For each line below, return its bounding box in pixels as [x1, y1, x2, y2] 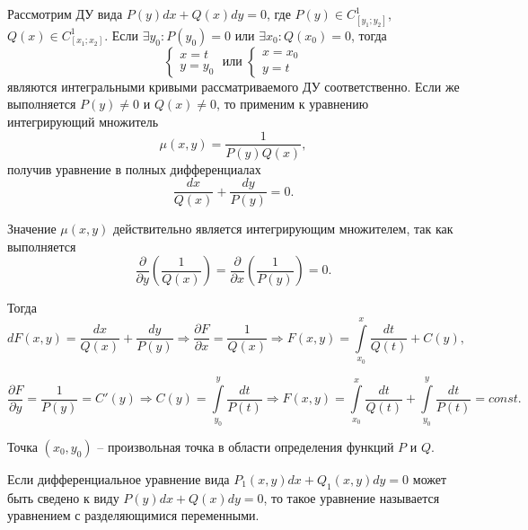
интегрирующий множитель [7, 111, 159, 130]
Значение [7, 219, 57, 238]
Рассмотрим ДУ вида [7, 4, 123, 22]
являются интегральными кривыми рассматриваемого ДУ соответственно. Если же [7, 76, 460, 95]
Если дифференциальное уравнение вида [7, 469, 230, 488]
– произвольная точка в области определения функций [97, 437, 394, 455]
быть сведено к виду [7, 488, 119, 507]
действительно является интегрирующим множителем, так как [112, 219, 453, 238]
